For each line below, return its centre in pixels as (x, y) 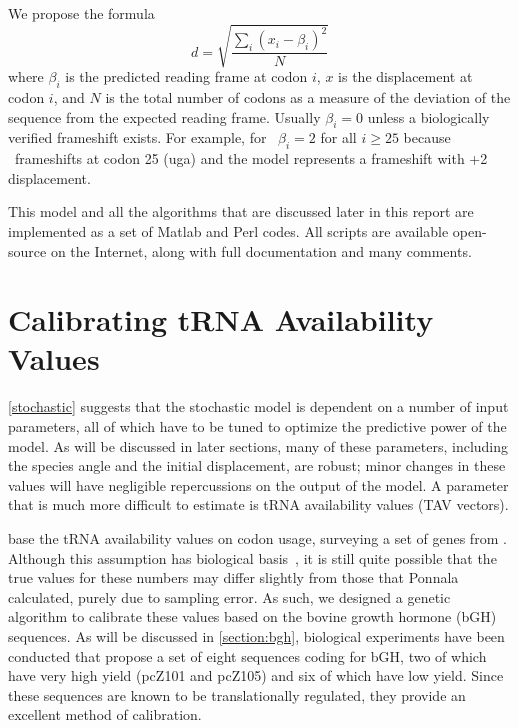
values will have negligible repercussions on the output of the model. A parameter (258, 484)
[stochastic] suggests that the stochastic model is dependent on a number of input (258, 406)
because (427, 137)
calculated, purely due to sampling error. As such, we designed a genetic (229, 596)
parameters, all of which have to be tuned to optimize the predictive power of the (257, 426)
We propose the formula (81, 13)
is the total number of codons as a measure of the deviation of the (308, 96)
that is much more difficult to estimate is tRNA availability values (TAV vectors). (258, 504)
